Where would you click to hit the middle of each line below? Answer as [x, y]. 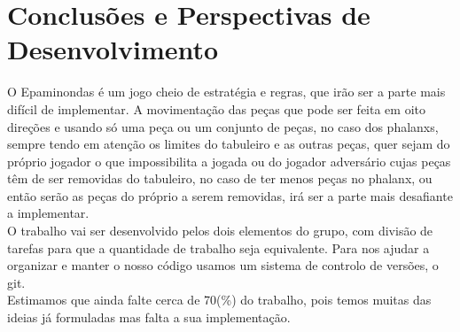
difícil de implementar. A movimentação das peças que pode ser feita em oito [216, 108]
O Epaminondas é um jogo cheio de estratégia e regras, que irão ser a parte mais [226, 92]
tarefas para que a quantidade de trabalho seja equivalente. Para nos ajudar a [218, 247]
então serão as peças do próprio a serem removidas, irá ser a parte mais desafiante [230, 195]
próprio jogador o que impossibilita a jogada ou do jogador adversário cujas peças [229, 161]
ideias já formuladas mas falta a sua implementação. [149, 317]
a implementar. [48, 213]
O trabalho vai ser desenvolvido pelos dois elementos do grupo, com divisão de [220, 231]
